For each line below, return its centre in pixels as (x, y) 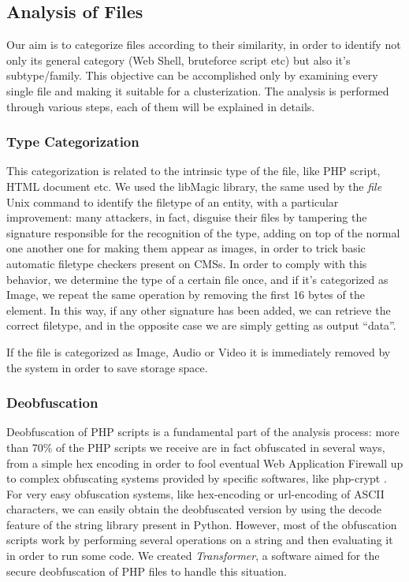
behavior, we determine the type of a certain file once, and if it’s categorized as (197, 279)
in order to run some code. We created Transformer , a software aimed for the (193, 556)
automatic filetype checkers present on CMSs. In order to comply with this (187, 263)
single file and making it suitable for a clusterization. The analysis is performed (198, 90)
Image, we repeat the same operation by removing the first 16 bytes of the (186, 295)
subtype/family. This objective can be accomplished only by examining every (192, 75)
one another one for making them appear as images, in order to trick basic (186, 248)
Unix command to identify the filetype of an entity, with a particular (173, 201)
